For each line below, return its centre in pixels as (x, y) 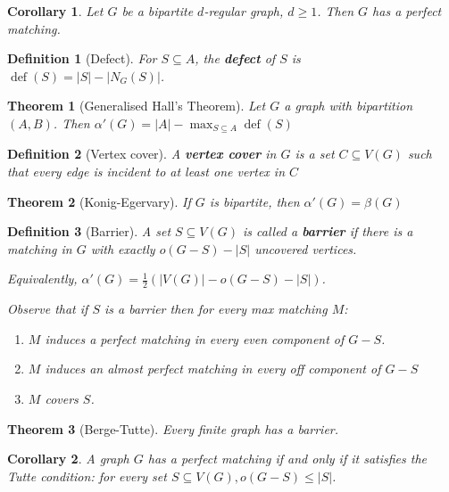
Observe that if (48, 309)
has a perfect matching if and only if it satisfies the (287, 459)
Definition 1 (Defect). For (82, 58)
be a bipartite (158, 11)
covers (62, 398)
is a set (315, 154)
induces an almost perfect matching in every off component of (213, 369)
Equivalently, (42, 279)
